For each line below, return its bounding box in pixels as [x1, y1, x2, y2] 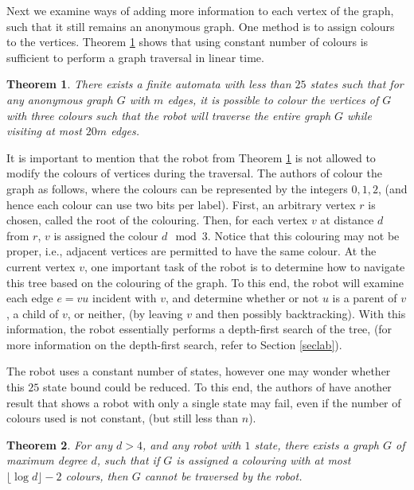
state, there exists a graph [254, 436, 379, 453]
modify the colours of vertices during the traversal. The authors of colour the [6, 165, 382, 181]
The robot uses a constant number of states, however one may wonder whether [6, 363, 391, 379]
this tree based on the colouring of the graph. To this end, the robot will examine [6, 274, 404, 290]
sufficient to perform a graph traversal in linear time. [6, 49, 264, 65]
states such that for [310, 76, 404, 92]
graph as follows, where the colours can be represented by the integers [6, 180, 348, 196]
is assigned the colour [53, 227, 158, 243]
